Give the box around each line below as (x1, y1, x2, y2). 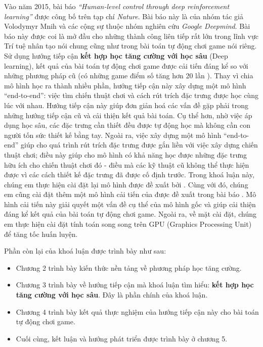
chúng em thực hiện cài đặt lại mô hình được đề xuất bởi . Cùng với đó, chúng (4, 179, 248, 189)
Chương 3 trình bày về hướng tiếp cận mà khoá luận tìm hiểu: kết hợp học (16, 279, 254, 290)
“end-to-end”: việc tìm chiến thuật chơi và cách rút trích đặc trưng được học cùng (4, 90, 258, 101)
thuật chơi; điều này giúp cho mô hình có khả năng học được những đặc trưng (4, 149, 247, 160)
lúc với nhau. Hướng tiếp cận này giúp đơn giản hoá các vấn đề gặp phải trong (4, 100, 249, 110)
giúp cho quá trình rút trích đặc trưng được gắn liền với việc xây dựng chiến (21, 139, 258, 150)
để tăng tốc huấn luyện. (4, 228, 78, 239)
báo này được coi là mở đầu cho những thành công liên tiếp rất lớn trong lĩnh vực (4, 30, 258, 41)
